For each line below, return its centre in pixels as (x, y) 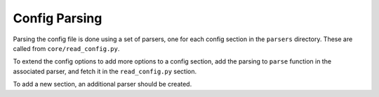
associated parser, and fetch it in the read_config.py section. (105, 71)
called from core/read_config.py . (66, 48)
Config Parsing (58, 18)
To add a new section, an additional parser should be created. (102, 84)
